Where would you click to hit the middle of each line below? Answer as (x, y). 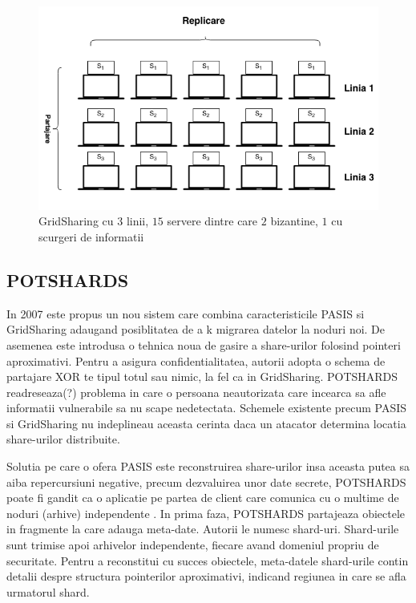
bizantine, (294, 221)
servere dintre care (212, 221)
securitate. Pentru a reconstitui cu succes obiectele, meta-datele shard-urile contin (208, 560)
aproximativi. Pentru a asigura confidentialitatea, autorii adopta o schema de (196, 360)
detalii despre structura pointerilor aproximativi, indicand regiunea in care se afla (206, 576)
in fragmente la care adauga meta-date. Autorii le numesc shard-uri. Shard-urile (203, 529)
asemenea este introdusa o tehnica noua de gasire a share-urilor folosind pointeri (204, 344)
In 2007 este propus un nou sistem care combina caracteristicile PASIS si (186, 313)
